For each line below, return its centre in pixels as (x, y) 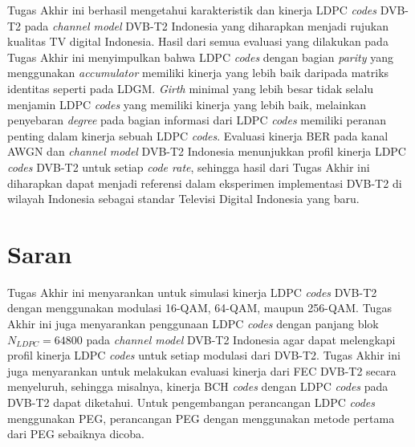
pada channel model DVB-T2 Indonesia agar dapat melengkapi (241, 339)
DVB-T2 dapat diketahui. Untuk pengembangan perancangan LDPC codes (191, 402)
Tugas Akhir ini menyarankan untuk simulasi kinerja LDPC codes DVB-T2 (192, 292)
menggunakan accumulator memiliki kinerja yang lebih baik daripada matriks (198, 73)
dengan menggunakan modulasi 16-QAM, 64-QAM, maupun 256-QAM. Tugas (199, 308)
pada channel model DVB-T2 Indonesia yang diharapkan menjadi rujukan (206, 25)
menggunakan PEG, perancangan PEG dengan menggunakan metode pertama (201, 418)
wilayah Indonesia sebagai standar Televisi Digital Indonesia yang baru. (183, 199)
